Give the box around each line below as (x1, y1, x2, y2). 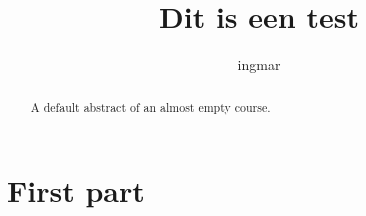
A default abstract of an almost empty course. (30, 98, 271, 115)
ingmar (237, 54, 281, 75)
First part (7, 170, 145, 211)
